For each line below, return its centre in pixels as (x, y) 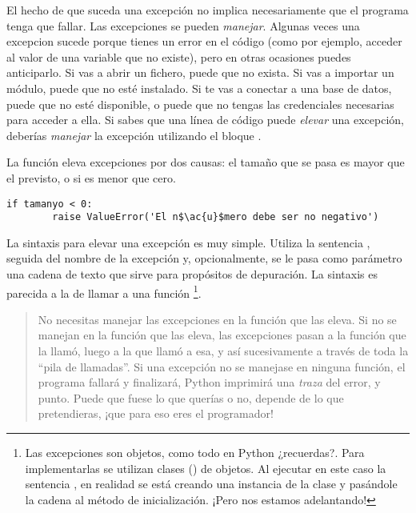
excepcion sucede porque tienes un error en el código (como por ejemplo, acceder (204, 41)
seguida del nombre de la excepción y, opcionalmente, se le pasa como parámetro (204, 258)
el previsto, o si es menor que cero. (91, 177)
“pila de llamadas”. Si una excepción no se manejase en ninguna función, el (222, 366)
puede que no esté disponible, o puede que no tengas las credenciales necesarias (200, 104)
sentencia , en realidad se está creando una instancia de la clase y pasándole (211, 484)
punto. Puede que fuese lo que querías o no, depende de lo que (191, 397)
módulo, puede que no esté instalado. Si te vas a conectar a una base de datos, (199, 88)
